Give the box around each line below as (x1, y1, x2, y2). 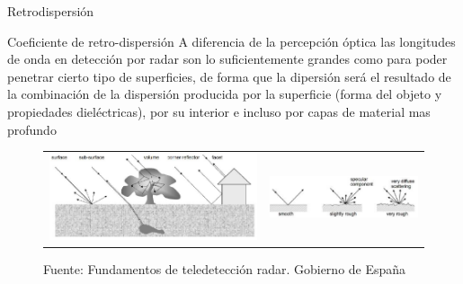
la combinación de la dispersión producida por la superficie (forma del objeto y (7, 84, 442, 103)
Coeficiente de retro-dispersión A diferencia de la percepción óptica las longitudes (7, 31, 456, 50)
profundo (7, 120, 57, 138)
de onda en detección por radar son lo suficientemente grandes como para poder (7, 49, 448, 68)
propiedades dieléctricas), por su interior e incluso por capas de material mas (7, 102, 431, 120)
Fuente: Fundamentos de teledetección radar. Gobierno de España (43, 259, 406, 278)
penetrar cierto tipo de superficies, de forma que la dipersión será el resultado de (7, 67, 451, 85)
